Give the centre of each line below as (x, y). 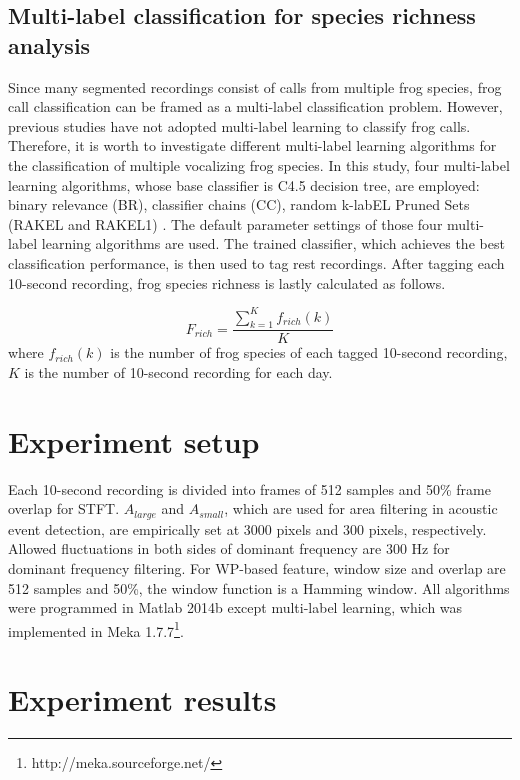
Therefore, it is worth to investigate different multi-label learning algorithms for (252, 145)
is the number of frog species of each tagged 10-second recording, (309, 352)
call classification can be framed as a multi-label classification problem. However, (255, 106)
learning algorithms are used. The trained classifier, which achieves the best (273, 243)
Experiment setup (134, 440)
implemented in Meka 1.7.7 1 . (96, 629)
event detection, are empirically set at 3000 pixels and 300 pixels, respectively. (247, 528)
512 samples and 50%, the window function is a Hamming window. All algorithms (259, 587)
